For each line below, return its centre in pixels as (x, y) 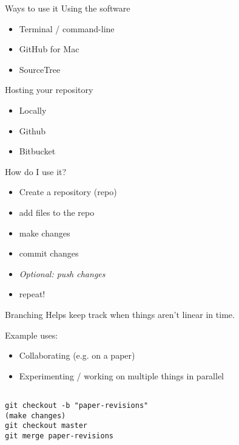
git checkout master (46, 426)
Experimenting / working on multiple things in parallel (122, 375)
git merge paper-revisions (59, 436)
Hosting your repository (49, 90)
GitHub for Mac (49, 49)
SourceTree (40, 69)
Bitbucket (37, 151)
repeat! (32, 294)
